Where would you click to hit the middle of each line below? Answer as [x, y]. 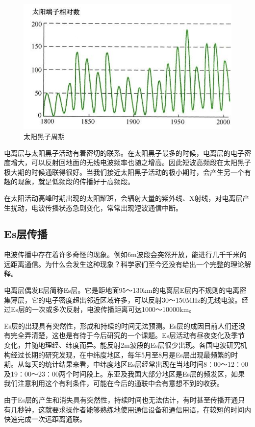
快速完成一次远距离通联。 [45, 419]
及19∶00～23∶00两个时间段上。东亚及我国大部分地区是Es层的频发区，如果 [125, 373]
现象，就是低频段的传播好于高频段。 [76, 181]
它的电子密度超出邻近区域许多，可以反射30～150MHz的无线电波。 [136, 299]
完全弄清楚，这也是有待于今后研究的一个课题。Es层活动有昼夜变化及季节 [128, 335]
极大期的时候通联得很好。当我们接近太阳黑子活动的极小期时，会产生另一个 [124, 172]
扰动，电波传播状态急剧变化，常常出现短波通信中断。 [96, 207]
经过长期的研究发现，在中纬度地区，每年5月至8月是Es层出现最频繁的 [121, 354]
